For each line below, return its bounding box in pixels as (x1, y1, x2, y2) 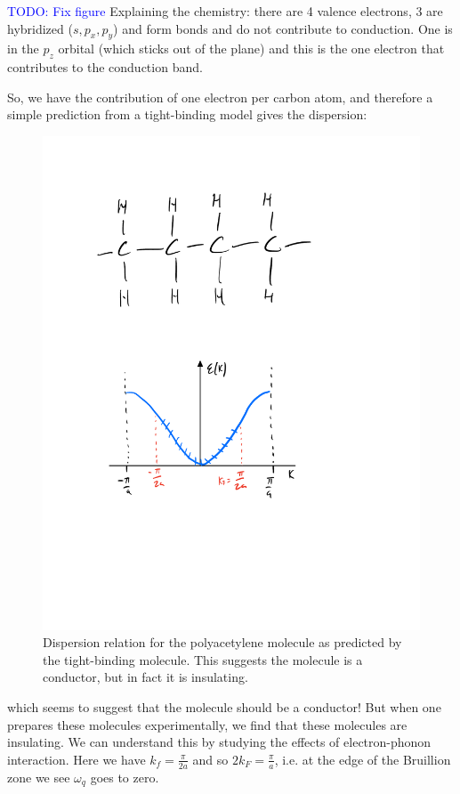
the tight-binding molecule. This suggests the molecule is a (43, 650, 363, 668)
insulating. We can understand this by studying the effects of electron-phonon (7, 733, 432, 751)
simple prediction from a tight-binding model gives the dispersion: (7, 105, 367, 124)
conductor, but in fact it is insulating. (43, 668, 248, 686)
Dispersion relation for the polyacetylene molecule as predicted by (43, 633, 402, 652)
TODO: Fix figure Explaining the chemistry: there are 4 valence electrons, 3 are (7, 2, 443, 20)
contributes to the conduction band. (7, 58, 203, 77)
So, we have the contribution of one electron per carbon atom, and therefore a (7, 87, 433, 106)
